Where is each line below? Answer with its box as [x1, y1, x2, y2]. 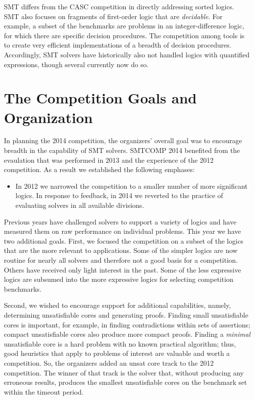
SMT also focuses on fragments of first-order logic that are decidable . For [4, 11, 223, 21]
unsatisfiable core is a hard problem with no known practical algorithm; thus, [4, 338, 236, 349]
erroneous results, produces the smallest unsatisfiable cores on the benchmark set [4, 377, 247, 387]
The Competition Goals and [4, 88, 197, 108]
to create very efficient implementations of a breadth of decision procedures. [4, 40, 232, 50]
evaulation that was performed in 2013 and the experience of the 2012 [4, 154, 214, 165]
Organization [4, 107, 93, 127]
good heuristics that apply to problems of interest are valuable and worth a [4, 348, 230, 358]
